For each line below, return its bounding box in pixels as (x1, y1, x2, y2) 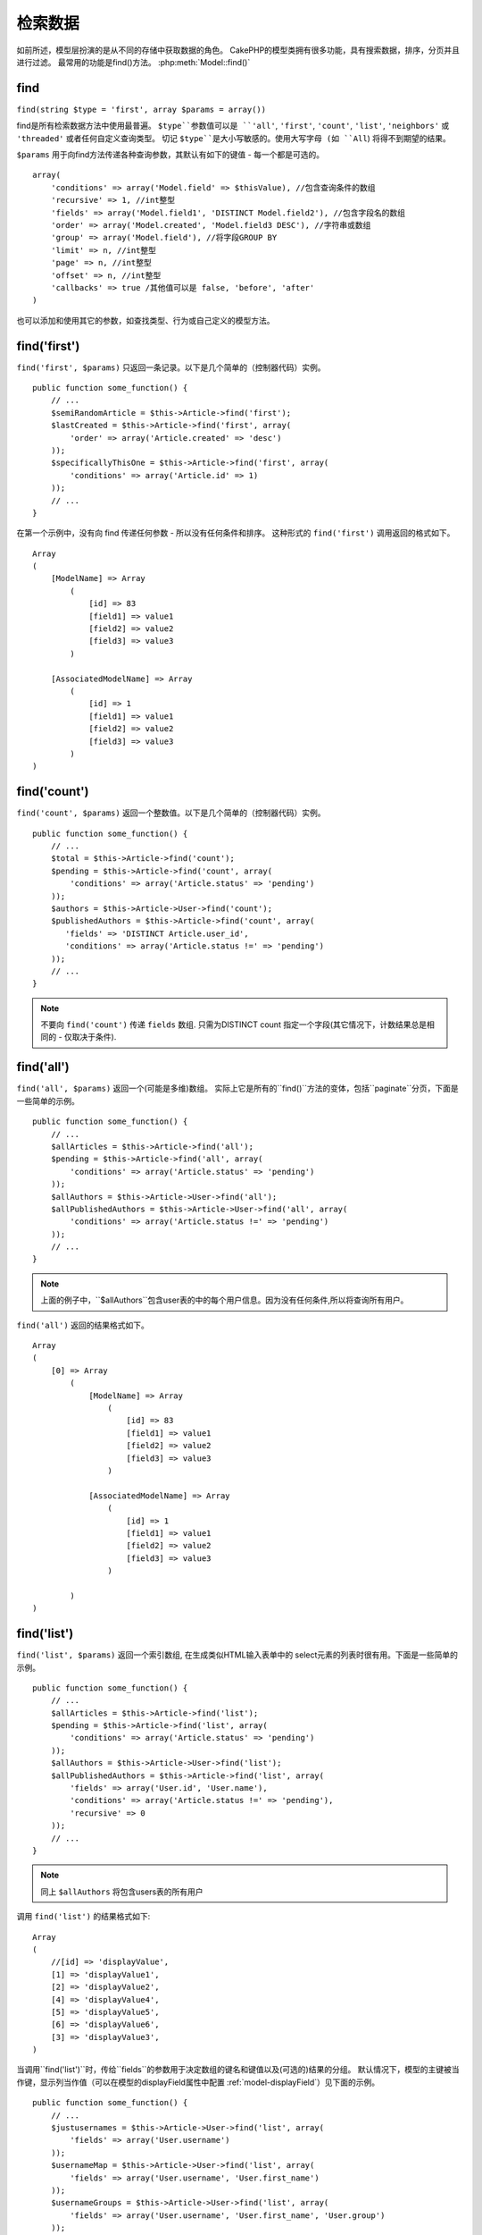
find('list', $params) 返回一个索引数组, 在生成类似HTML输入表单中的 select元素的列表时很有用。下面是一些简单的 (16, 1649, 459, 1660)
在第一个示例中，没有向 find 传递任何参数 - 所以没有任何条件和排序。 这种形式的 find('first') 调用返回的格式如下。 (16, 527, 455, 538)
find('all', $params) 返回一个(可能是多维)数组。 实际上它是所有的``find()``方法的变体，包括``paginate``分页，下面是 (16, 1083, 459, 1094)
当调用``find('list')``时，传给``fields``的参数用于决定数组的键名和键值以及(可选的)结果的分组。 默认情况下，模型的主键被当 (16, 2064, 460, 2075)
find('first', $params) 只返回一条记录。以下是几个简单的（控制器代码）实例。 (16, 362, 326, 373)
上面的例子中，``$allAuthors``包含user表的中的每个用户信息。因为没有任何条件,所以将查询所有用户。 (40, 1295, 409, 1305)
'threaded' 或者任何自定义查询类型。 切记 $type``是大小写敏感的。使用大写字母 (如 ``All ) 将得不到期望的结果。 (16, 132, 451, 143)
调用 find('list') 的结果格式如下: (16, 1911, 151, 1922)
